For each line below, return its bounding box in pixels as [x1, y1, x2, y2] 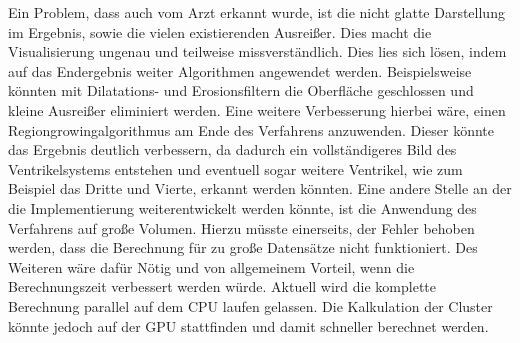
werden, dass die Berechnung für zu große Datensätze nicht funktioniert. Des [8, 237, 478, 258]
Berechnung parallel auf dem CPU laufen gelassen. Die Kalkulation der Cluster [8, 295, 493, 316]
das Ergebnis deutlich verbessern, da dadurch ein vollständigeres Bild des [8, 139, 457, 160]
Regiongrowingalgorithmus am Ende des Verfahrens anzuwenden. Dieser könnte [8, 119, 495, 140]
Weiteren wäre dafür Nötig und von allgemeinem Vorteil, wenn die [8, 256, 415, 277]
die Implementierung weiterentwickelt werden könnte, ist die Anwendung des [8, 197, 477, 218]
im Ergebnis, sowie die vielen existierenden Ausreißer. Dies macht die [8, 21, 432, 42]
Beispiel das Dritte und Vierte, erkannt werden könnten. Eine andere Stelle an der [8, 178, 512, 199]
